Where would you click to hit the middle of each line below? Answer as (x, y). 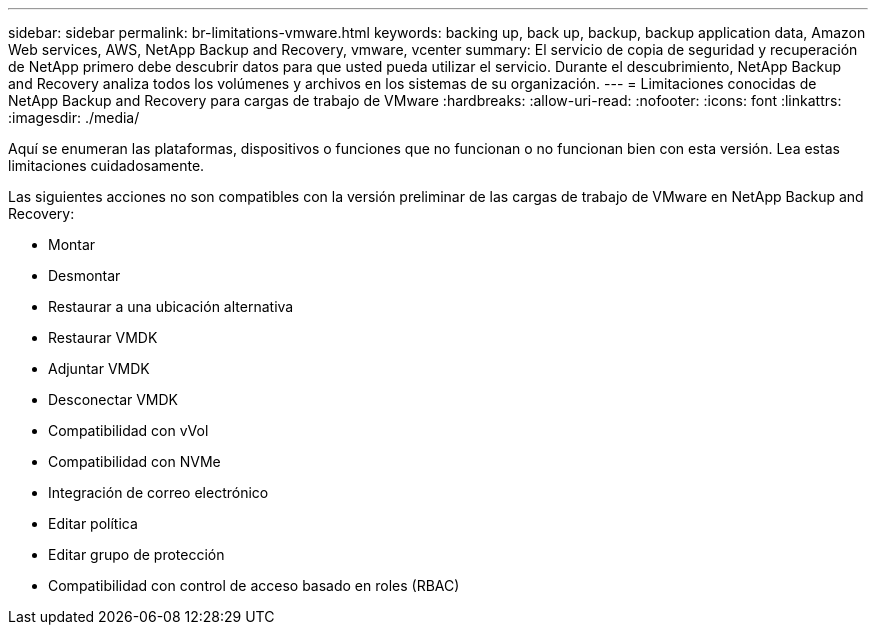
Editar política (93, 523)
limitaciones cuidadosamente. (106, 165)
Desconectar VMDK (113, 399)
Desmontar (84, 275)
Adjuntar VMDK (99, 368)
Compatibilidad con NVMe (134, 461)
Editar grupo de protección (136, 554)
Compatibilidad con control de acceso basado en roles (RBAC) (254, 585)
